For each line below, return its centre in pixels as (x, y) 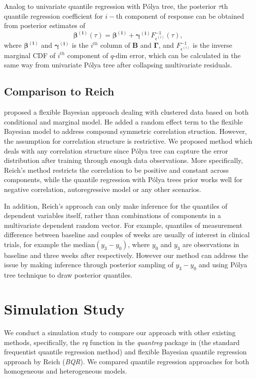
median (84, 245)
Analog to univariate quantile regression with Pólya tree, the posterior (110, 6)
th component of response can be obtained (180, 16)
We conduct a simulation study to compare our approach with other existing (120, 332)
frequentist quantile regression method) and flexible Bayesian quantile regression (126, 352)
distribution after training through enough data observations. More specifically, (124, 160)
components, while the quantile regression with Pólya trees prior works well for (123, 179)
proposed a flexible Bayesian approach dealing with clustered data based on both (127, 112)
